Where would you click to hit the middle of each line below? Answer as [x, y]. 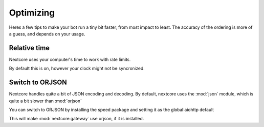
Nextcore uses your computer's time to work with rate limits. [70, 59]
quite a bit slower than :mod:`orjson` [45, 101]
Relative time [29, 48]
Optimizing [32, 13]
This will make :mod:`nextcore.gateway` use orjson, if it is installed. [77, 119]
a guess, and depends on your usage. [47, 34]
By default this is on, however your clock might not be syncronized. [77, 69]
